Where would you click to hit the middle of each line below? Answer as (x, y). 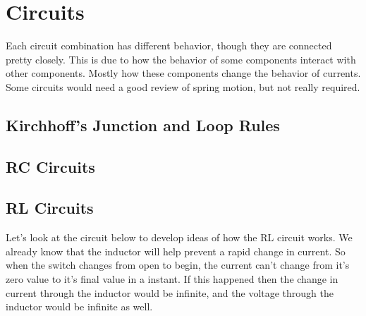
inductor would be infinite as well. (79, 306)
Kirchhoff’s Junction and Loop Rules (143, 124)
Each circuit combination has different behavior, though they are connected (169, 45)
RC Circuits (50, 166)
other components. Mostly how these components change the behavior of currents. (183, 73)
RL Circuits (50, 208)
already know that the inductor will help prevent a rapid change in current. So (176, 251)
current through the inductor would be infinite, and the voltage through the (170, 292)
